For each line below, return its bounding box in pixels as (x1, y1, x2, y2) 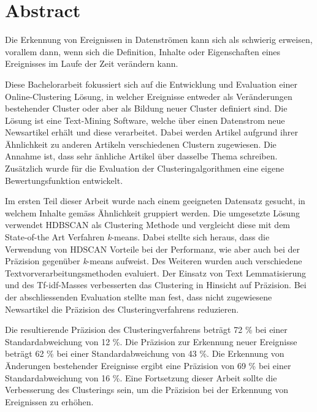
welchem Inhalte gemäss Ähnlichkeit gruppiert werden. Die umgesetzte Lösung (5, 206, 300, 219)
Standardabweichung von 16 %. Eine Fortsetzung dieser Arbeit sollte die (5, 371, 277, 384)
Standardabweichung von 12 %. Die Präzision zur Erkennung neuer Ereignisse (5, 335, 297, 348)
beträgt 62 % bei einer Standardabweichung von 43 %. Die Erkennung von (5, 347, 285, 360)
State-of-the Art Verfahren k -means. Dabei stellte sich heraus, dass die (5, 231, 270, 243)
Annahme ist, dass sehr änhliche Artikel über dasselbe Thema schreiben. (5, 150, 278, 162)
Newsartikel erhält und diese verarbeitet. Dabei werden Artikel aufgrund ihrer (5, 126, 298, 139)
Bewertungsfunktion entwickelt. (5, 174, 123, 186)
